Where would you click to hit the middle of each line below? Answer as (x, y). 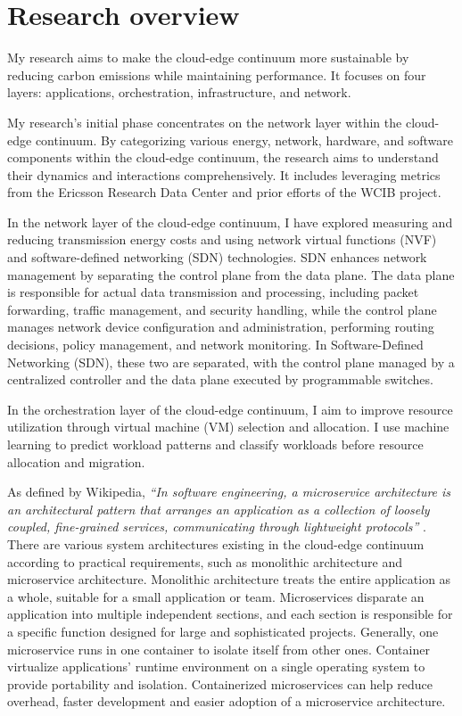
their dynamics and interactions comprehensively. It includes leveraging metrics (224, 174)
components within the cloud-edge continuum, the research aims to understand (223, 157)
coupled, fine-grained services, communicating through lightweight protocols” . (217, 527)
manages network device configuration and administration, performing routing (221, 327)
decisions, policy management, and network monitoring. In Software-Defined (215, 345)
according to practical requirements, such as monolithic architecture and (205, 561)
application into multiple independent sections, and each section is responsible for (230, 614)
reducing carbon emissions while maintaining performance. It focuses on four (217, 74)
